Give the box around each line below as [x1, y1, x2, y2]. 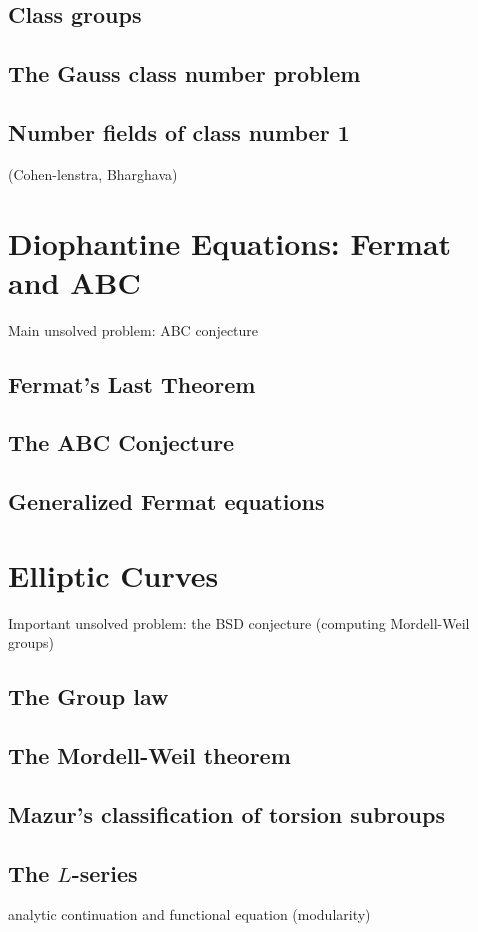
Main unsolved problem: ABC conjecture [8, 319, 259, 340]
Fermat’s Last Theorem [8, 368, 256, 399]
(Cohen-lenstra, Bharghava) [8, 163, 178, 184]
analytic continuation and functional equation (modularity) [8, 904, 371, 925]
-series [71, 857, 138, 888]
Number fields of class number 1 [8, 116, 350, 147]
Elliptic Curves [8, 554, 219, 595]
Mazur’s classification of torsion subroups [8, 798, 445, 829]
